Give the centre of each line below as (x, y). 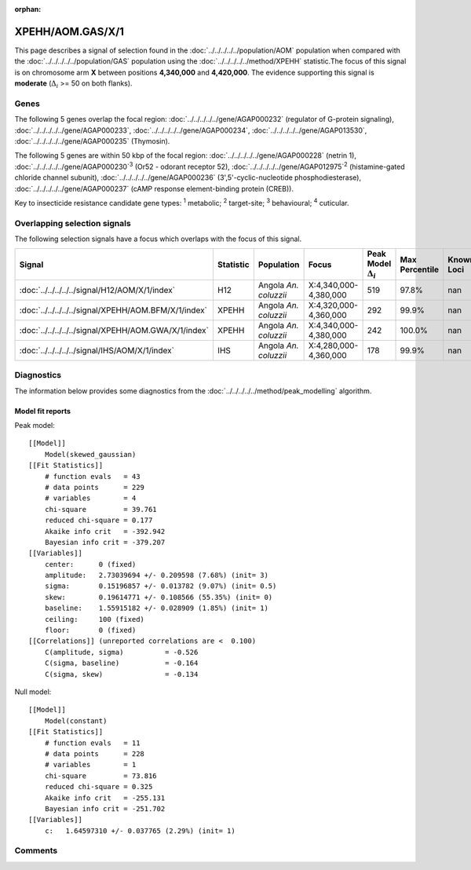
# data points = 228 (95, 753)
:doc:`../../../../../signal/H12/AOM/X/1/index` (97, 290)
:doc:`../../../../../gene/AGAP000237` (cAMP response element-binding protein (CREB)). (154, 188)
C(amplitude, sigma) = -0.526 (121, 652)
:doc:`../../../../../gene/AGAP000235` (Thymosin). (92, 141)
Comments (36, 850)
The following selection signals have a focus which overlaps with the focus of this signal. (158, 239)
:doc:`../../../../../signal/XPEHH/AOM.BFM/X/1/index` (113, 310)
